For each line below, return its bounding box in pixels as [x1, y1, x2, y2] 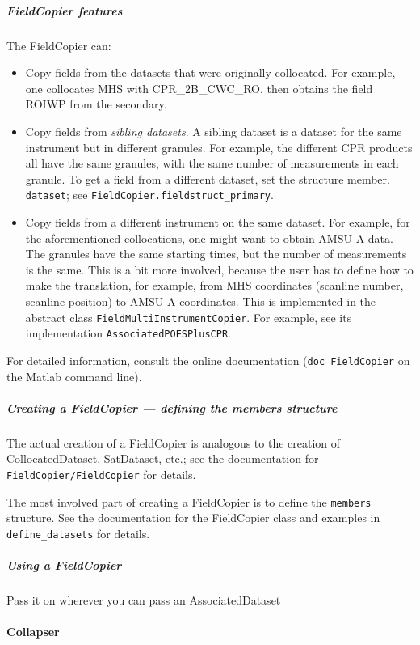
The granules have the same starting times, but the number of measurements [25, 245, 407, 262]
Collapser [6, 623, 60, 640]
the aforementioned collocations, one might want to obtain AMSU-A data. [25, 229, 393, 246]
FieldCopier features [6, 2, 123, 19]
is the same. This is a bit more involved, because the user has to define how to [25, 261, 414, 278]
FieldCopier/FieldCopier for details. [6, 465, 196, 482]
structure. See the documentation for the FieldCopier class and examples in [6, 509, 380, 526]
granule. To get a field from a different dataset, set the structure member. [25, 170, 390, 187]
